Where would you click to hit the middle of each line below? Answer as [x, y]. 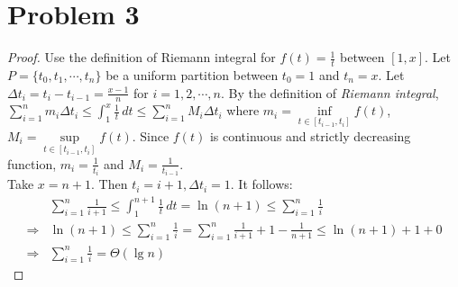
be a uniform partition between [192, 74]
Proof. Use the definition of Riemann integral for [142, 57]
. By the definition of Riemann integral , [330, 92]
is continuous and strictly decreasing [310, 135]
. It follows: [261, 184]
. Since [151, 135]
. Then [110, 184]
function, [32, 163]
